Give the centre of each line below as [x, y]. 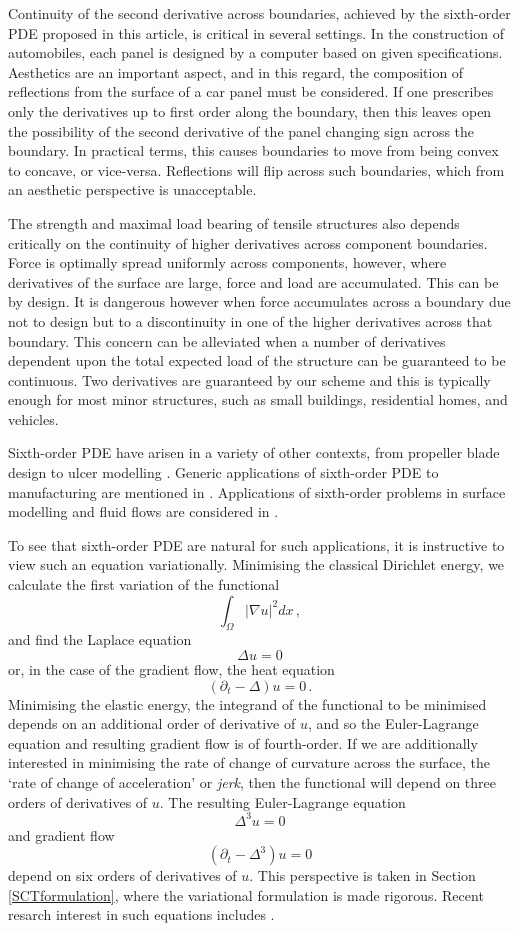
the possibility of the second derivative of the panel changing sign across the [241, 130]
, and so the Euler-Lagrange [393, 723]
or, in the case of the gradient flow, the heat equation [171, 669]
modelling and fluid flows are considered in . [143, 511]
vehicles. [33, 418]
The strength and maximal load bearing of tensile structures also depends [234, 222]
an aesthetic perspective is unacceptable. [132, 189]
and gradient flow [61, 834]
